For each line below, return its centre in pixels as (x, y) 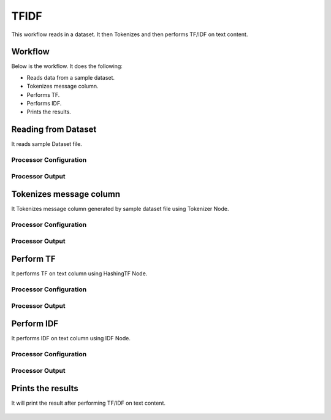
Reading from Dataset (54, 130)
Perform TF (33, 259)
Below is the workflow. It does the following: (67, 66)
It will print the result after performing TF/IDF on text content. (88, 403)
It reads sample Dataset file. (47, 144)
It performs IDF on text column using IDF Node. (71, 338)
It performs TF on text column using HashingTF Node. (79, 273)
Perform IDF (35, 324)
